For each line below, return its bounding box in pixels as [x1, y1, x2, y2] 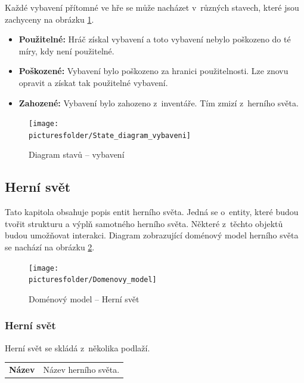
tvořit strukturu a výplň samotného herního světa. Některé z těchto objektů [5, 217, 283, 229]
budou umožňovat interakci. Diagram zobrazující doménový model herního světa [5, 229, 299, 241]
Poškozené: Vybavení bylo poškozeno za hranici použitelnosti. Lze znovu [18, 65, 289, 77]
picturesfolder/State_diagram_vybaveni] [29, 131, 191, 140]
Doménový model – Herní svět [29, 292, 139, 305]
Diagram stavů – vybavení [29, 148, 125, 161]
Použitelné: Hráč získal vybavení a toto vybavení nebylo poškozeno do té [18, 33, 291, 45]
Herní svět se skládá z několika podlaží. [5, 341, 150, 354]
